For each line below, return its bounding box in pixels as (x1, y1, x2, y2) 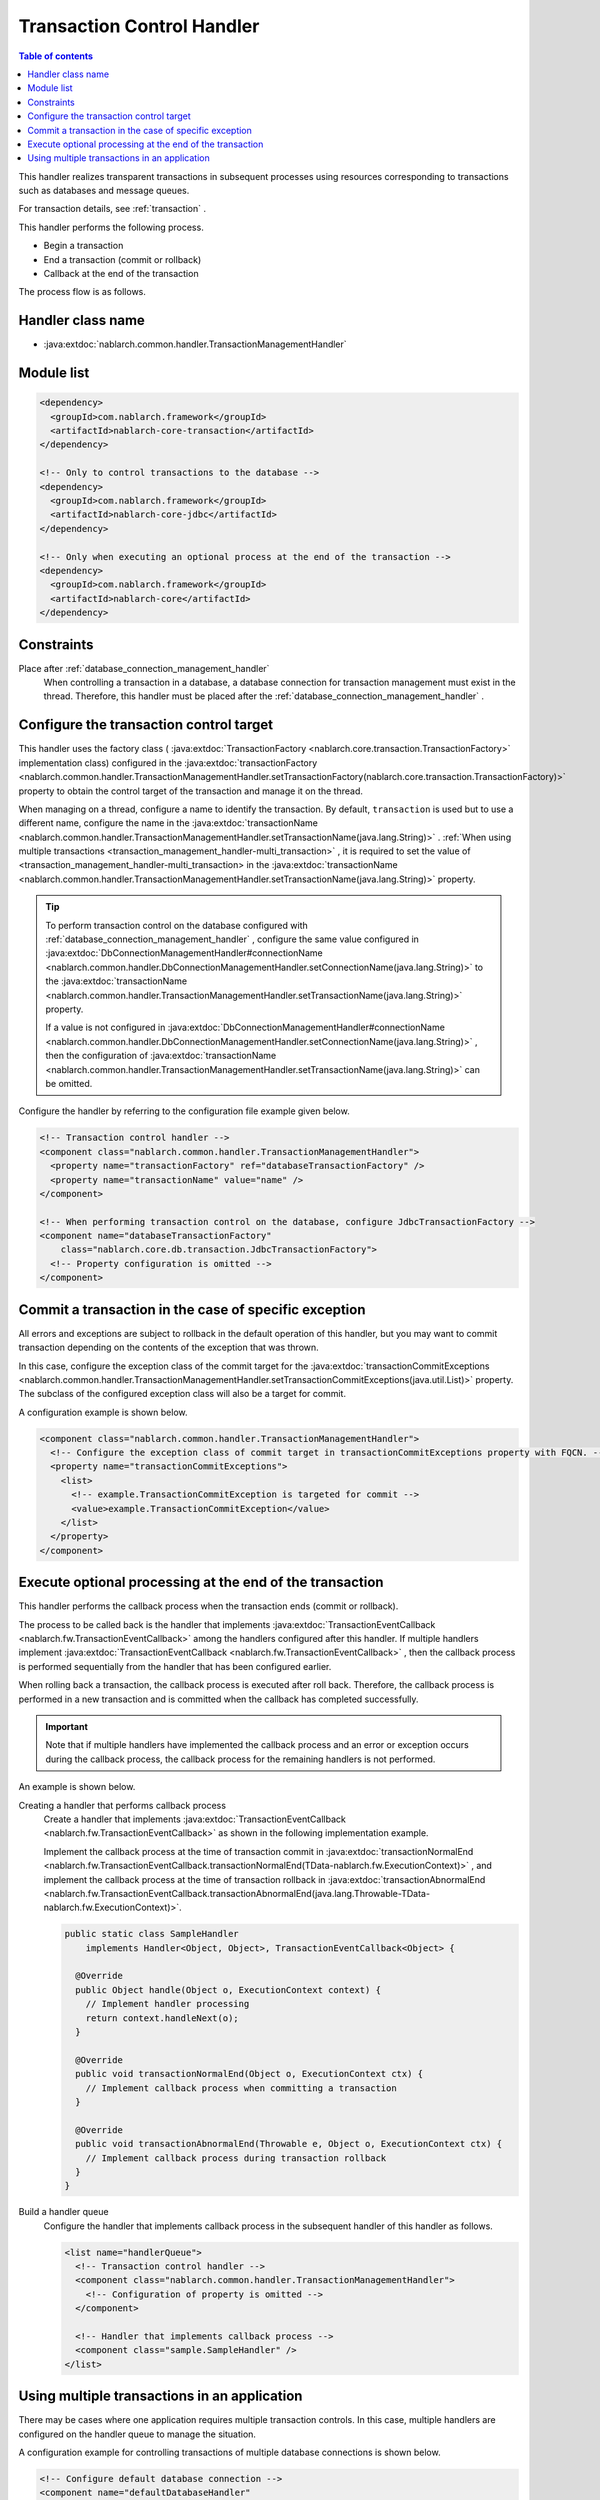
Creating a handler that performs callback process (18, 1799, 227, 1811)
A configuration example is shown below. (18, 1406, 188, 1418)
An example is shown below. (18, 1781, 136, 1793)
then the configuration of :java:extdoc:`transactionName (45, 1050, 277, 1062)
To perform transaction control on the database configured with (45, 919, 309, 931)
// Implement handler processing (85, 1998, 250, 2010)
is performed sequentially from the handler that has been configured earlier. (18, 1660, 332, 1672)
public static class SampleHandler (64, 1928, 239, 1940)
